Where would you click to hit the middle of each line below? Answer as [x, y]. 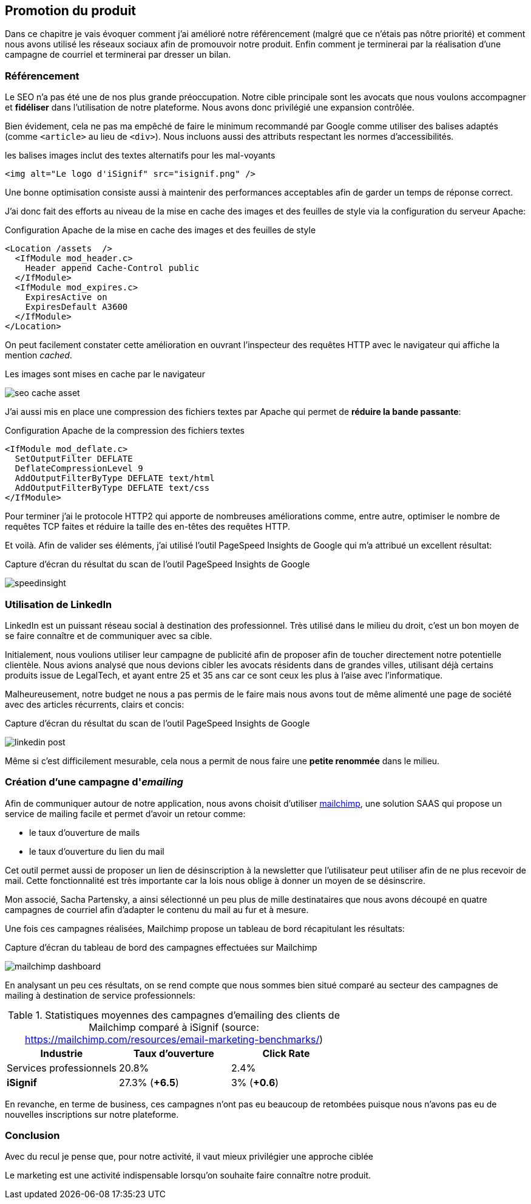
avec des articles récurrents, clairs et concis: [95, 704]
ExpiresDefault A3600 [76, 307]
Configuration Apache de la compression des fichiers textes [125, 431]
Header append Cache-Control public [112, 268]
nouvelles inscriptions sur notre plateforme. [92, 1114]
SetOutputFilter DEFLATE [74, 459]
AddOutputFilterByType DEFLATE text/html [115, 478]
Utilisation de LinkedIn [59, 604]
